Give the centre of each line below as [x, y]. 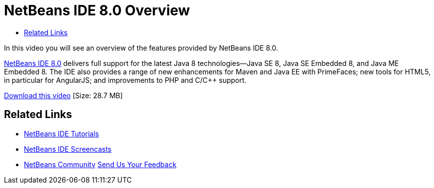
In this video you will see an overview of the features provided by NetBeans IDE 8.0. [141, 48]
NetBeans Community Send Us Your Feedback [100, 164]
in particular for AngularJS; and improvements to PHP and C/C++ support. [125, 80]
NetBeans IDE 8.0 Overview [97, 10]
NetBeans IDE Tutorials [61, 133]
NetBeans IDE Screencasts [68, 149]
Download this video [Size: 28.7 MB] [63, 95]
